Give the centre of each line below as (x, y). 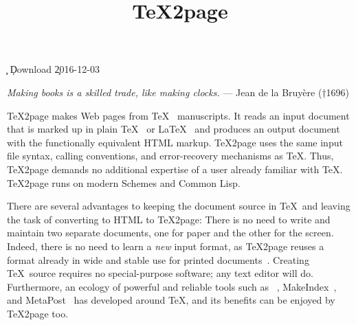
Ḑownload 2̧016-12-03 (55, 69)
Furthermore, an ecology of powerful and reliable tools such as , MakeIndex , (172, 286)
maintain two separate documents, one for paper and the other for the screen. (170, 233)
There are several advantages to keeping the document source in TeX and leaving (179, 206)
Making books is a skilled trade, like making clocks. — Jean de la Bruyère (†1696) (178, 92)
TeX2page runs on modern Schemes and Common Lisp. (124, 182)
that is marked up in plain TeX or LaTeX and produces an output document (174, 129)
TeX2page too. (38, 313)
